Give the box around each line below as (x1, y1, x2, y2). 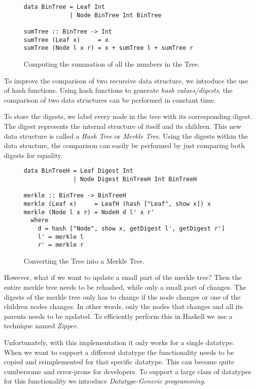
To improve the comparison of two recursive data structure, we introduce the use (4, 75, 249, 85)
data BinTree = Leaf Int (24, 3, 105, 10)
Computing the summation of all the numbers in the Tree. (24, 58, 200, 69)
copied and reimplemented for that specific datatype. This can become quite (4, 356, 234, 367)
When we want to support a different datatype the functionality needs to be (4, 347, 234, 357)
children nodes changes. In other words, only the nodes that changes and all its (4, 301, 243, 311)
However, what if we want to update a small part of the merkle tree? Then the (4, 272, 242, 282)
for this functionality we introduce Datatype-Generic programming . (4, 376, 206, 386)
